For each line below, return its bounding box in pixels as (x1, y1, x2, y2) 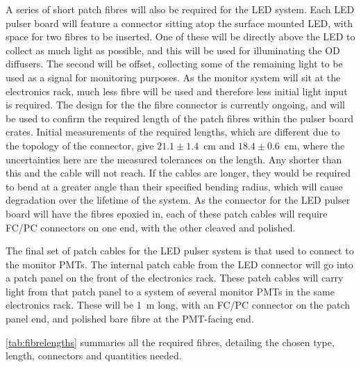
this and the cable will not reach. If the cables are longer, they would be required (6, 165, 351, 180)
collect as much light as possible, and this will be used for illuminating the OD (6, 42, 340, 57)
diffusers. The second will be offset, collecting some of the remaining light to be (6, 56, 343, 71)
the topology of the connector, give (6, 138, 154, 152)
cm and (203, 138, 235, 152)
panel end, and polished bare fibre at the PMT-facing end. (6, 311, 254, 326)
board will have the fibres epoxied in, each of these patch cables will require (6, 206, 328, 220)
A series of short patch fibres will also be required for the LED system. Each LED (6, 2, 355, 16)
